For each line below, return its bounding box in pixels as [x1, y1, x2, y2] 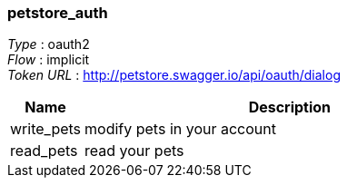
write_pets [10, 120, 82, 139]
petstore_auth [7, 4, 108, 22]
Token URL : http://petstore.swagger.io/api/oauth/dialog [7, 67, 341, 83]
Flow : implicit [7, 52, 90, 68]
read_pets [10, 141, 78, 161]
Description [248, 98, 332, 117]
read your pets [84, 141, 184, 161]
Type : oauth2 [7, 36, 90, 53]
